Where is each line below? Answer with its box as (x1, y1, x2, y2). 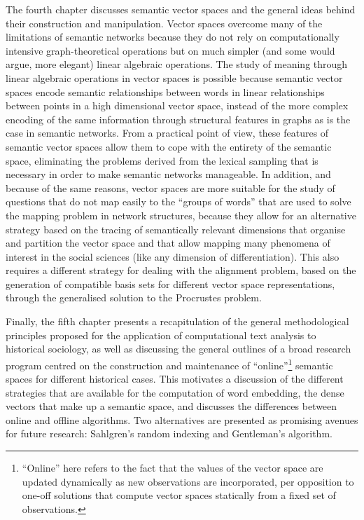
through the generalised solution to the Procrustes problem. (6, 290, 262, 305)
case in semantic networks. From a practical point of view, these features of (6, 125, 329, 140)
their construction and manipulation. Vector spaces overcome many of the (6, 15, 323, 30)
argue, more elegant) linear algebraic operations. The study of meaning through (6, 57, 348, 71)
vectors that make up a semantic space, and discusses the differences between (6, 399, 337, 413)
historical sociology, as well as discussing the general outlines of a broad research (6, 341, 351, 356)
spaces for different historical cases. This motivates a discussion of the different (6, 371, 344, 386)
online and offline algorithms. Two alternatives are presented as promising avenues (6, 412, 358, 427)
